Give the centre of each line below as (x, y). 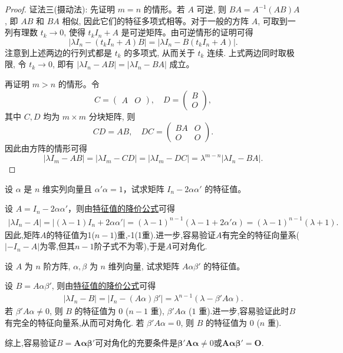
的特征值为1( (70, 234)
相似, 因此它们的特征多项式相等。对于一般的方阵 (156, 20)
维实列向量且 (67, 188)
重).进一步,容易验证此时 (244, 311)
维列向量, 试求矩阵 (144, 265)
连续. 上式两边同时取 (247, 52)
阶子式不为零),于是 (130, 246)
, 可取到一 (277, 20)
